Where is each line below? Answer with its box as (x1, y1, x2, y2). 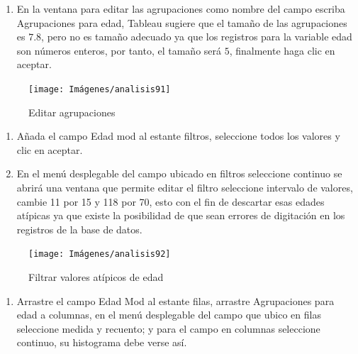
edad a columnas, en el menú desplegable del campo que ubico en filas (16, 307, 321, 322)
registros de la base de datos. (16, 221, 142, 236)
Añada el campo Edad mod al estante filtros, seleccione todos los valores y (16, 128, 340, 143)
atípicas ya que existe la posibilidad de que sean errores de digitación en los (16, 208, 345, 223)
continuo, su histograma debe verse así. (16, 335, 187, 350)
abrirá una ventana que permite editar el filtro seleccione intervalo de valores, (16, 180, 353, 194)
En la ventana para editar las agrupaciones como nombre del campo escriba (16, 1, 345, 16)
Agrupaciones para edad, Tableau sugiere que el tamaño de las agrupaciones (16, 15, 347, 30)
